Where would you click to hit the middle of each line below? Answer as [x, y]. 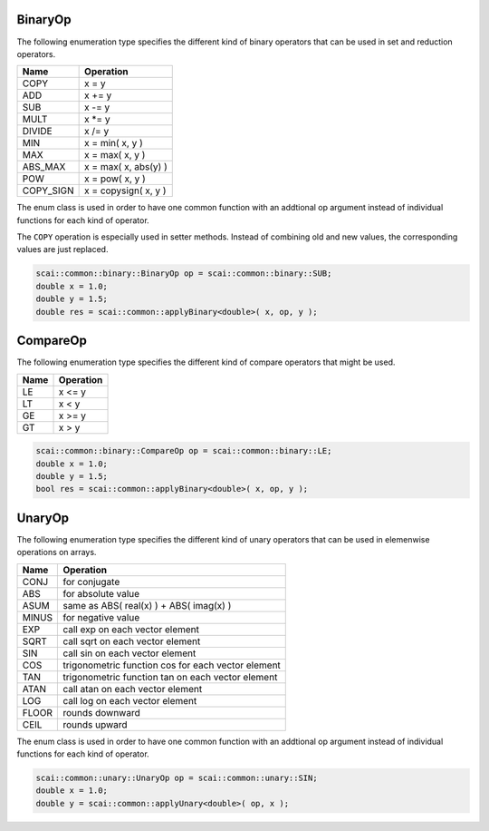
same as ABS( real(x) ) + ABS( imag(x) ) [147, 605]
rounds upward [95, 724]
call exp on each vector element [131, 629]
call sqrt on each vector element [132, 641]
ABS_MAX [44, 167]
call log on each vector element [130, 700]
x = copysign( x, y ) [125, 191]
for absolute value [101, 593]
